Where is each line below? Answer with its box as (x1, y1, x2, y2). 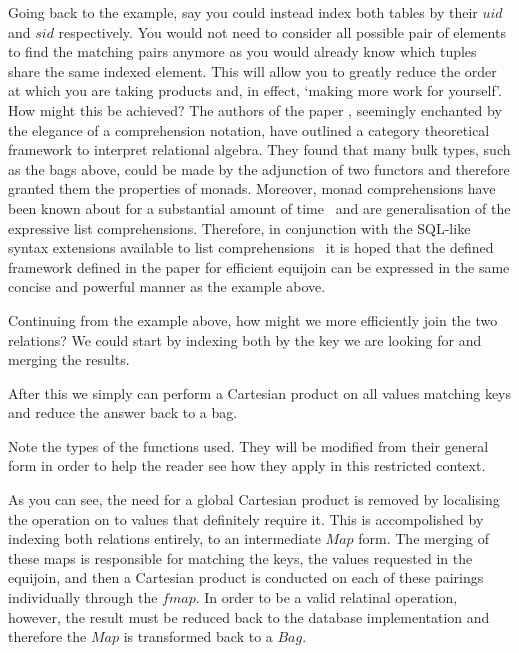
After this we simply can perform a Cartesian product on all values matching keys (8, 382, 512, 403)
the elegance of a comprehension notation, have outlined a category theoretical (8, 119, 490, 140)
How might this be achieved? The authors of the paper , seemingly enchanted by (8, 99, 502, 120)
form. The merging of (358, 528, 490, 549)
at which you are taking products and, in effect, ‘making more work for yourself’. (8, 80, 502, 101)
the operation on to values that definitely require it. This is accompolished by (8, 508, 484, 529)
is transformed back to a (123, 626, 273, 647)
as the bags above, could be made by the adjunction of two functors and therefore (8, 158, 510, 179)
